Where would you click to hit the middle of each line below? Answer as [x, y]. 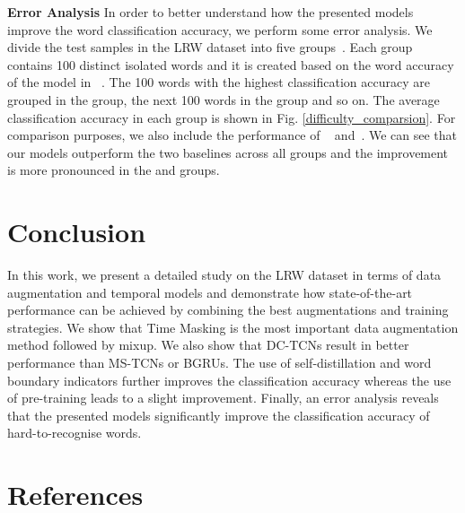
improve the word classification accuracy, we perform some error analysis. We [220, 29]
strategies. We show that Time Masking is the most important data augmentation [233, 327]
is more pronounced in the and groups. [114, 170]
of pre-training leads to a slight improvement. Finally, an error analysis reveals [223, 398]
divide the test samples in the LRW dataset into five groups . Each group [210, 47]
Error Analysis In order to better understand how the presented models [211, 12]
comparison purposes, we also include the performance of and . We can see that [232, 135]
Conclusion [77, 232]
